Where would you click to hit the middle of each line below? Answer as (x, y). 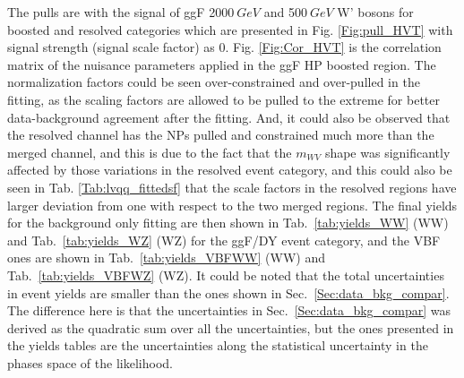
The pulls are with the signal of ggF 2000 (121, 12)
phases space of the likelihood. (90, 362)
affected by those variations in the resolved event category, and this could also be (230, 170)
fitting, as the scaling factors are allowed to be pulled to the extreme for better (224, 99)
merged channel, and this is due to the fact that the (150, 152)
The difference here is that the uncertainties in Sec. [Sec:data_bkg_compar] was (229, 310)
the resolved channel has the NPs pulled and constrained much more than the (221, 135)
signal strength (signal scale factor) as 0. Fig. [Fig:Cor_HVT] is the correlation (224, 47)
